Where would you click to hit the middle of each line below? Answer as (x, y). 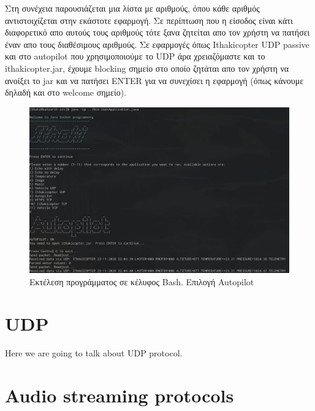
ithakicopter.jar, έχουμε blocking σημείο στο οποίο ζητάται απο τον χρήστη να (147, 68)
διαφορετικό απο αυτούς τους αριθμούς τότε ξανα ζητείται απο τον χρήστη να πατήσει (157, 32)
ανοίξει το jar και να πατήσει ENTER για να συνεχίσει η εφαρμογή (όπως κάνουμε (154, 80)
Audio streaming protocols (120, 395)
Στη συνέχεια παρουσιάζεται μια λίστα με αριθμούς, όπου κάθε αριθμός (132, 8)
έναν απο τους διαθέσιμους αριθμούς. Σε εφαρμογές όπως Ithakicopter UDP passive (157, 44)
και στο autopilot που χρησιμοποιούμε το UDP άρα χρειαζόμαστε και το (135, 56)
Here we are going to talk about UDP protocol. (94, 353)
